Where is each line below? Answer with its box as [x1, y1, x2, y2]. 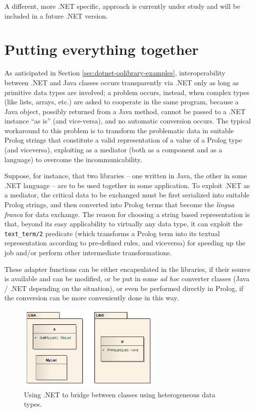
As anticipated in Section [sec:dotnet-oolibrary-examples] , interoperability [4, 68, 226, 78]
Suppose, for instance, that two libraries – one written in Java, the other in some [4, 170, 247, 181]
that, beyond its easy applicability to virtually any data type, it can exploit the [4, 218, 243, 229]
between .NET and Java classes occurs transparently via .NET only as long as [4, 77, 239, 87]
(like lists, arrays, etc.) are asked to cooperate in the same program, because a [4, 97, 239, 107]
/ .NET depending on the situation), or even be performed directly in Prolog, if [4, 283, 243, 293]
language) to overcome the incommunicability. [4, 154, 142, 164]
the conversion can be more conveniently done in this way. [4, 292, 179, 303]
